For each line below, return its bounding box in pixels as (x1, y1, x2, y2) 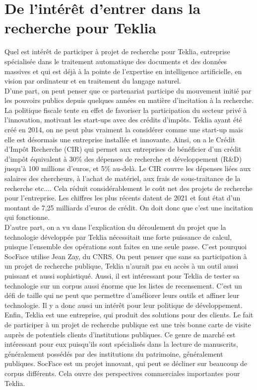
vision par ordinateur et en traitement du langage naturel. (4, 76, 181, 86)
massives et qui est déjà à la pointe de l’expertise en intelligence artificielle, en (4, 66, 242, 76)
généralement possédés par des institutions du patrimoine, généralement (4, 348, 223, 359)
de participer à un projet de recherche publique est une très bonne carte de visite (4, 319, 251, 329)
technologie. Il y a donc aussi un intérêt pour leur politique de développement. (4, 299, 243, 310)
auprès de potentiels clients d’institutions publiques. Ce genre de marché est (4, 329, 236, 339)
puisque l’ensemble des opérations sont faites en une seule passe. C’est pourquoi (4, 241, 247, 252)
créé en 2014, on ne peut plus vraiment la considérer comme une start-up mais (4, 124, 243, 135)
